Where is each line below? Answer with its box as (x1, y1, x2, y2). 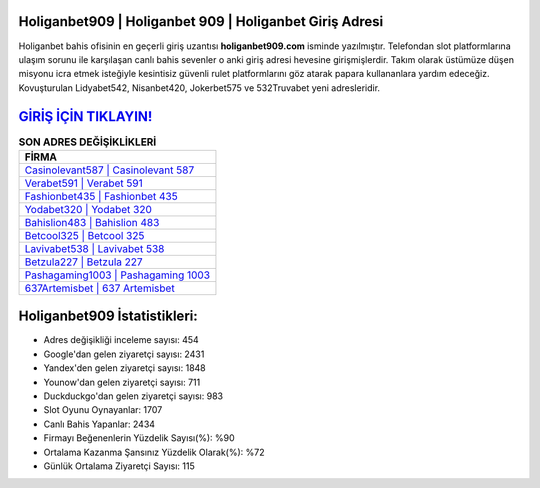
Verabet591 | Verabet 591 (24, 176, 144, 190)
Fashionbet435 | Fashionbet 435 (24, 189, 179, 203)
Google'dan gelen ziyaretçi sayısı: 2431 (43, 348, 205, 360)
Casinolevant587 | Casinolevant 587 (24, 163, 195, 177)
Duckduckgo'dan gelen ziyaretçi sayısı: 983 (43, 390, 224, 402)
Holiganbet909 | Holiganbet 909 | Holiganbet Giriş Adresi (18, 13, 384, 30)
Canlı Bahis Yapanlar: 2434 (43, 418, 155, 430)
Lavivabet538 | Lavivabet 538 (24, 241, 165, 255)
